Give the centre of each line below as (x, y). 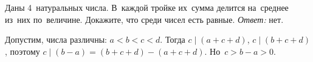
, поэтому (22, 51)
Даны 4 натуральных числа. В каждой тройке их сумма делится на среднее (147, 7)
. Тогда (173, 39)
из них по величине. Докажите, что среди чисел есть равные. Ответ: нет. (144, 19)
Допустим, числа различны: (56, 39)
